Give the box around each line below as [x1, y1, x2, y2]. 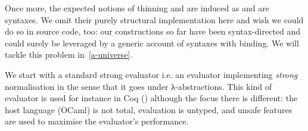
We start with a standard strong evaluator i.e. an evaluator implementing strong [5, 68, 298, 80]
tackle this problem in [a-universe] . [5, 48, 133, 61]
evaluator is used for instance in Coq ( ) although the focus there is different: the [5, 92, 298, 104]
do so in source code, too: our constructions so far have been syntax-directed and [5, 25, 301, 38]
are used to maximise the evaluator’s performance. [5, 115, 189, 127]
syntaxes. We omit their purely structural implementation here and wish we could [5, 13, 304, 26]
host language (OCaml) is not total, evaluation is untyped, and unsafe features [5, 103, 293, 116]
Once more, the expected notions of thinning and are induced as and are [5, 2, 270, 14]
